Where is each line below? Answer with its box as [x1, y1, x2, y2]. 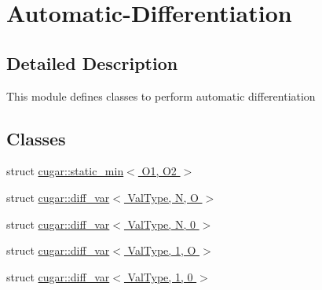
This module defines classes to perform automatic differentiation [6, 87, 316, 104]
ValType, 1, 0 [127, 268, 193, 284]
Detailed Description [6, 50, 178, 75]
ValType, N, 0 [127, 215, 196, 232]
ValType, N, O [127, 189, 199, 205]
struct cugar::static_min [6, 163, 124, 179]
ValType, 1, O [127, 242, 196, 259]
